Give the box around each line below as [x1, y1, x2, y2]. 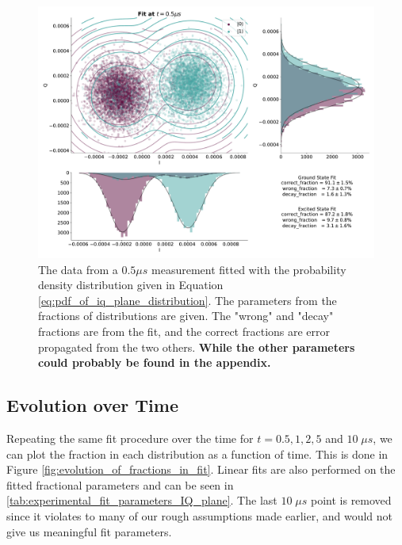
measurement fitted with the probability [151, 261, 346, 277]
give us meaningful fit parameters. [6, 523, 172, 539]
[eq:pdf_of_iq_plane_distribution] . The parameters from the [38, 292, 337, 308]
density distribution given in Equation [38, 276, 224, 293]
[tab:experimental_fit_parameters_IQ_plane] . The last [6, 492, 278, 509]
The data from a [38, 261, 118, 277]
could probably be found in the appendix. [38, 354, 271, 371]
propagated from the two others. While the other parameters [38, 338, 355, 355]
